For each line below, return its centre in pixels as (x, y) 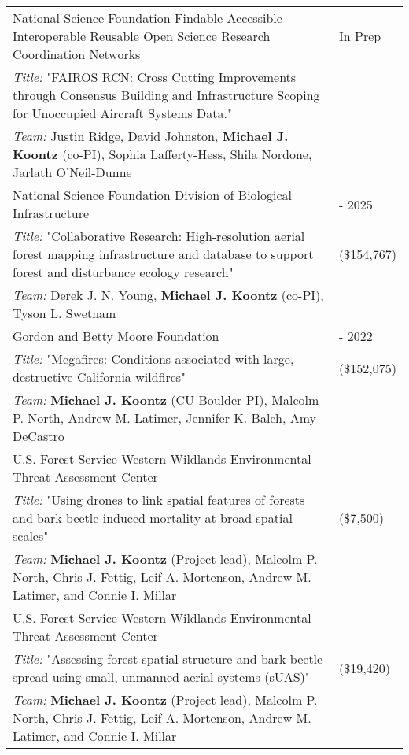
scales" (31, 536)
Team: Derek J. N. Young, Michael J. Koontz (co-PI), (168, 295)
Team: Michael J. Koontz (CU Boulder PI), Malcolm (166, 400)
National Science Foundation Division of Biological (153, 195)
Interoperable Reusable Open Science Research (142, 36)
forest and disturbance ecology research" (123, 272)
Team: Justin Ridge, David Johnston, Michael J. (151, 136)
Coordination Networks (77, 54)
